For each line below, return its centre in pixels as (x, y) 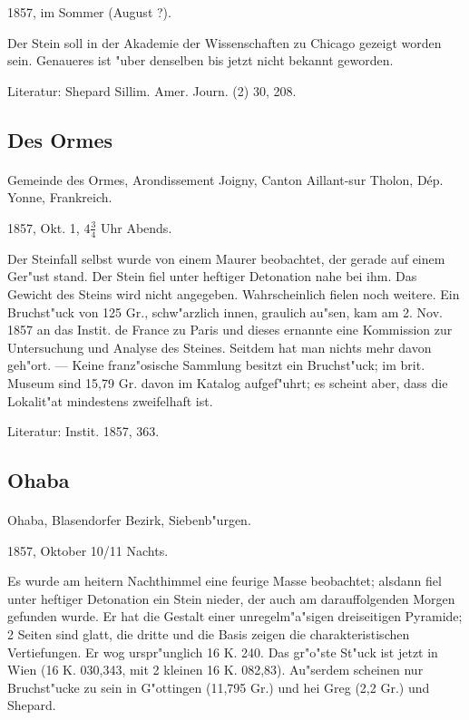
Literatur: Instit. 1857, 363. (83, 431)
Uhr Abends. (136, 227)
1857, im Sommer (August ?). (89, 12)
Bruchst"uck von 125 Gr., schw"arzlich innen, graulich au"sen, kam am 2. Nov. (225, 311)
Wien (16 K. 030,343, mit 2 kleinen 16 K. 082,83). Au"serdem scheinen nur (215, 670)
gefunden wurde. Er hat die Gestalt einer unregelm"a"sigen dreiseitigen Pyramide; (235, 616)
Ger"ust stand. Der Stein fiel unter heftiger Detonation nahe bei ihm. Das (212, 276)
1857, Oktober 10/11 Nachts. (88, 550)
